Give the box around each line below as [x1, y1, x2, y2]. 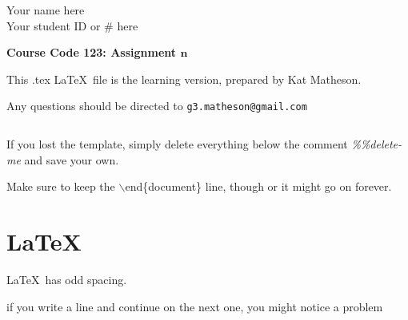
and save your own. [24, 151, 119, 168]
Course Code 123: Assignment [6, 44, 177, 61]
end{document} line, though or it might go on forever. [125, 178, 392, 195]
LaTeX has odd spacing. [6, 271, 127, 287]
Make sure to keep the [6, 178, 115, 195]
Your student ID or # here [6, 17, 138, 34]
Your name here [6, 2, 85, 18]
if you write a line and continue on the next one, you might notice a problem [6, 298, 383, 314]
